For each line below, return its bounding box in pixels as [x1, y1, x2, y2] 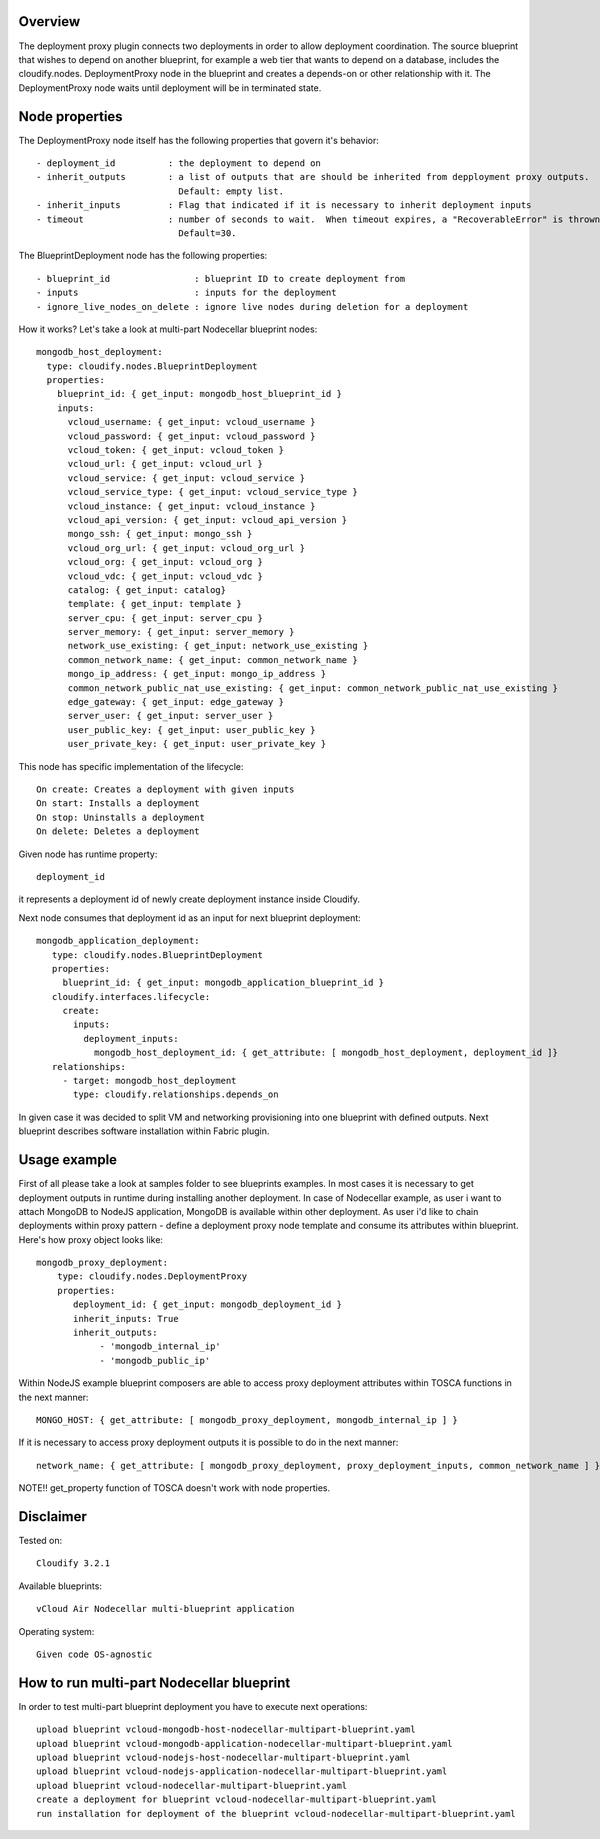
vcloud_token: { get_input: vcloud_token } [67, 445, 285, 456]
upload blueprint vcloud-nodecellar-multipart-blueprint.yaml [36, 1780, 348, 1791]
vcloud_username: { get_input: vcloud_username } [67, 416, 316, 428]
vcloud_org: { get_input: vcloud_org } [67, 556, 264, 568]
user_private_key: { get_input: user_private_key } [67, 738, 327, 750]
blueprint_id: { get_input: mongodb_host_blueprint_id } [56, 388, 342, 400]
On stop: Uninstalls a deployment [36, 811, 205, 823]
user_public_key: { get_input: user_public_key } [67, 724, 316, 735]
